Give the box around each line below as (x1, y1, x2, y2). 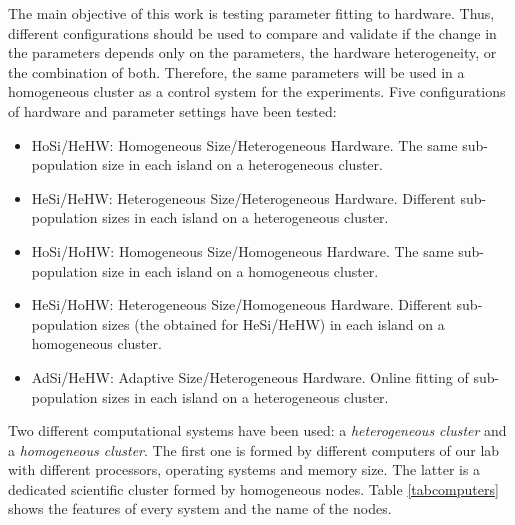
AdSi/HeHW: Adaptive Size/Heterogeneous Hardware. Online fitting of (31, 366, 469, 387)
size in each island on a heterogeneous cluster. (102, 154, 383, 175)
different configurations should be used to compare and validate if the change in (8, 22, 497, 43)
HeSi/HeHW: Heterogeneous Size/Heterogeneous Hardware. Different (31, 187, 456, 208)
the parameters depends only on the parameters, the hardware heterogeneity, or (8, 42, 497, 63)
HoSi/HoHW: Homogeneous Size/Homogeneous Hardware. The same (31, 240, 454, 261)
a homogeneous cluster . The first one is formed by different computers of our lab (8, 439, 500, 460)
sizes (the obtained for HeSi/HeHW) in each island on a (102, 313, 445, 334)
